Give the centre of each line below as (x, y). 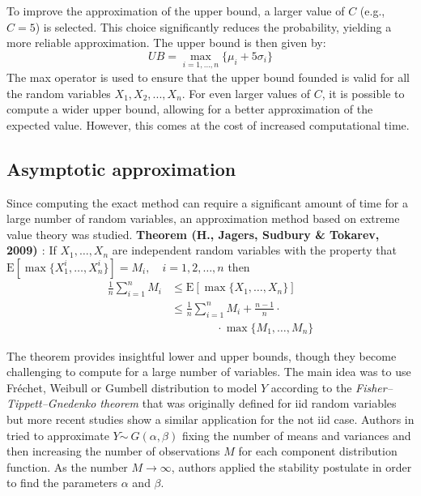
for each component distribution (318, 451)
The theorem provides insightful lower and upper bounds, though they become (202, 355)
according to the (311, 387)
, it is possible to (363, 93)
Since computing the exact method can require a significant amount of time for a (208, 202)
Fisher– (374, 387)
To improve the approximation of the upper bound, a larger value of (176, 11)
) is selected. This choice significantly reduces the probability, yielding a (213, 26)
